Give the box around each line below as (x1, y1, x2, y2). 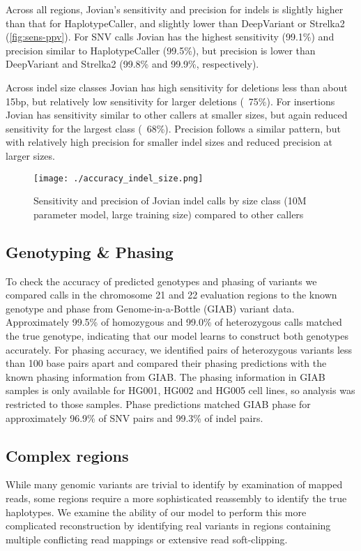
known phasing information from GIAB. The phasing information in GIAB (6, 369, 325, 384)
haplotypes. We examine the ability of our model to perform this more (6, 504, 307, 519)
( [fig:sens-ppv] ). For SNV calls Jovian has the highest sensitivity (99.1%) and (6, 29, 335, 44)
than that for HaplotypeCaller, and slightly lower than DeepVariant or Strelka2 (6, 15, 345, 30)
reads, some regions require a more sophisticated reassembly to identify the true (6, 490, 347, 505)
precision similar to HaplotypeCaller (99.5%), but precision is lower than (6, 43, 316, 57)
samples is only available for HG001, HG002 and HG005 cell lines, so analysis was (6, 383, 355, 398)
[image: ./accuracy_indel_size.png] (33, 173, 203, 183)
